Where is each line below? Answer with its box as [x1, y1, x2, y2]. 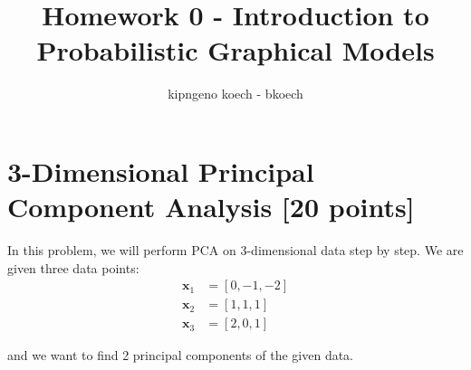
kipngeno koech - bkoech [168, 84, 303, 103]
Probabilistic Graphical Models [36, 32, 435, 69]
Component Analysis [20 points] [7, 188, 415, 225]
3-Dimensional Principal [7, 152, 314, 189]
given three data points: [7, 258, 139, 277]
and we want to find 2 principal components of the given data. [7, 346, 354, 365]
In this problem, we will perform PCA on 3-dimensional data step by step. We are [7, 241, 464, 260]
